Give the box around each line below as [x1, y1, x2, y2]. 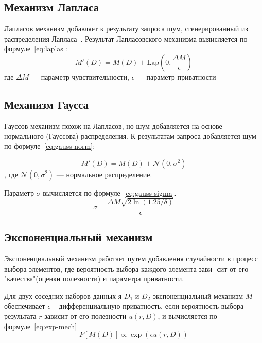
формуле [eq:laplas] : [4, 43, 67, 54]
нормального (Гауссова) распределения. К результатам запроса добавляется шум [4, 130, 256, 141]
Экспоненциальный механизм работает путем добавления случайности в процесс [4, 253, 258, 263]
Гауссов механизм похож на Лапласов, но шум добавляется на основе [4, 120, 222, 131]
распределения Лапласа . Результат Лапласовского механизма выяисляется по [4, 33, 248, 44]
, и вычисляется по [158, 310, 217, 321]
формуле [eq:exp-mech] [4, 320, 77, 331]
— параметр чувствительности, [31, 71, 129, 82]
